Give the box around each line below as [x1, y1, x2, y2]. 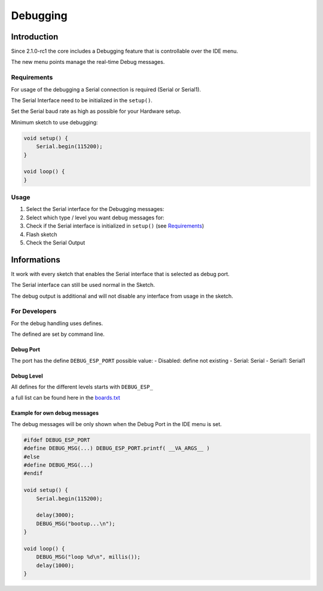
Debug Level [11, 372, 43, 379]
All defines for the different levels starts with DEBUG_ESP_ [11, 383, 154, 390]
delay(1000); [36, 562, 75, 569]
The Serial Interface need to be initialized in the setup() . [11, 96, 153, 104]
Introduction [11, 32, 59, 42]
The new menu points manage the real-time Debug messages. [11, 59, 165, 66]
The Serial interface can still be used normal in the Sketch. [11, 281, 155, 289]
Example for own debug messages [11, 409, 99, 417]
